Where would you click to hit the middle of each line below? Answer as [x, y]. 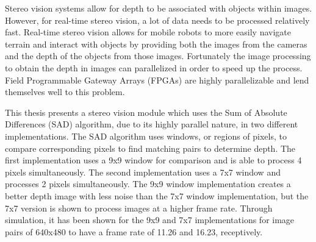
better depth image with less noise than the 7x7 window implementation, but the [157, 195]
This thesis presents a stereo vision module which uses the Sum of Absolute [146, 112]
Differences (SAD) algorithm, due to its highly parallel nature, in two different [152, 124]
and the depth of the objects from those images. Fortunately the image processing [158, 56]
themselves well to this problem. [65, 92]
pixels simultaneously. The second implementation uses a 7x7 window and [143, 172]
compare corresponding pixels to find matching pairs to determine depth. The [150, 148]
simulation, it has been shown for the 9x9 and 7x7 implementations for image [150, 220]
